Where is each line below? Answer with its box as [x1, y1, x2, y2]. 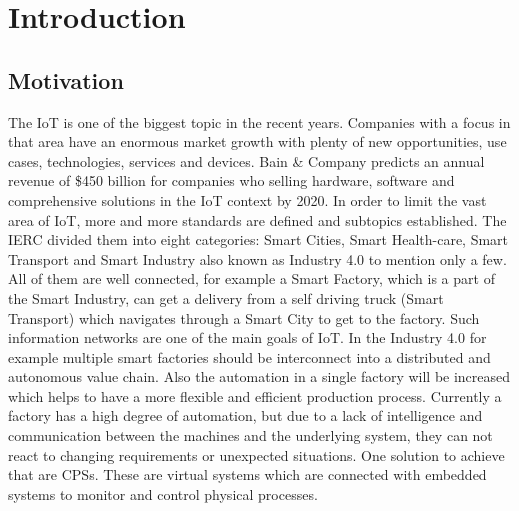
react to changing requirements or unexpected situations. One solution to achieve [8, 444, 505, 465]
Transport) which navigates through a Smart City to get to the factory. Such [8, 307, 480, 328]
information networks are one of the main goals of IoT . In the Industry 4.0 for [8, 327, 487, 348]
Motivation [8, 64, 124, 95]
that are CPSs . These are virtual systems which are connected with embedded [8, 464, 487, 485]
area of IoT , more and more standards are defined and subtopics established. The [8, 209, 507, 230]
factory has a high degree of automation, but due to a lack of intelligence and [8, 405, 483, 426]
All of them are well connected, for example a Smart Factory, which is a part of [8, 268, 495, 289]
